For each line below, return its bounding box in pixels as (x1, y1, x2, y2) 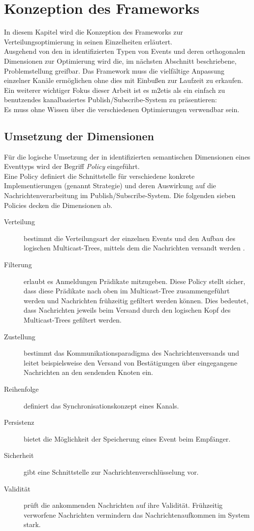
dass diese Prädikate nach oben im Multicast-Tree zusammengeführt (24, 286, 230, 296)
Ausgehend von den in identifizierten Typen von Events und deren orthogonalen (4, 46, 246, 56)
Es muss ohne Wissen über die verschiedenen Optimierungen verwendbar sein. (4, 104, 240, 114)
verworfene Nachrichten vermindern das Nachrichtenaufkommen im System (24, 509, 250, 520)
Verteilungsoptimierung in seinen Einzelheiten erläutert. (4, 36, 172, 46)
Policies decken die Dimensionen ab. (4, 200, 113, 210)
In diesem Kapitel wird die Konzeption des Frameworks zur (4, 27, 183, 37)
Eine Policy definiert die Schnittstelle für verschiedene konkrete (4, 170, 195, 181)
